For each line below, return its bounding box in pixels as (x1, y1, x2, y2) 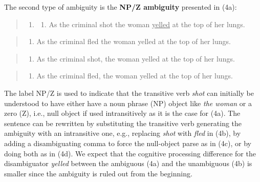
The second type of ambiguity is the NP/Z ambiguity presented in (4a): (4, 2, 237, 12)
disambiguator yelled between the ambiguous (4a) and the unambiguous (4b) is (4, 158, 252, 169)
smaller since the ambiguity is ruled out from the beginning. (4, 168, 192, 178)
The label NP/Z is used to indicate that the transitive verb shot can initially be (4, 87, 254, 98)
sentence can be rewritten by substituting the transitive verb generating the (4, 117, 242, 128)
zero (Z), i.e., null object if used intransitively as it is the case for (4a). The (4, 108, 241, 118)
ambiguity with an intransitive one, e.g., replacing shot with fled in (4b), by (4, 128, 241, 138)
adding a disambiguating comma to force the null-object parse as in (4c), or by (4, 137, 251, 148)
